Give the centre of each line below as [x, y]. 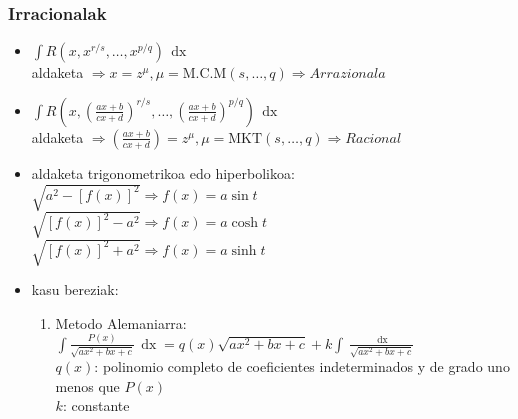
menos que [87, 385]
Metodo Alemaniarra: [121, 322]
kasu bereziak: [75, 289]
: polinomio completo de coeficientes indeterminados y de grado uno [302, 366]
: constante [96, 405]
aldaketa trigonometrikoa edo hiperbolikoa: [163, 172]
